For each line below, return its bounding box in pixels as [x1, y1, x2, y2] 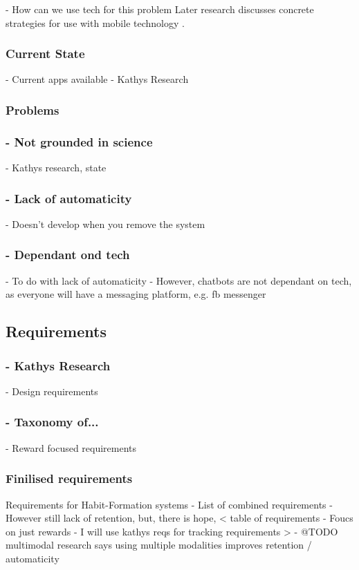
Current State [6, 45, 85, 62]
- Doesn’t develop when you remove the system [6, 216, 205, 231]
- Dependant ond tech [6, 246, 130, 263]
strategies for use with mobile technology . [6, 15, 185, 30]
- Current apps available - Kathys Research [6, 72, 189, 86]
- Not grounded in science [6, 133, 153, 150]
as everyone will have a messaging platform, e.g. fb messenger [6, 287, 266, 301]
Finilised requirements [6, 470, 133, 487]
